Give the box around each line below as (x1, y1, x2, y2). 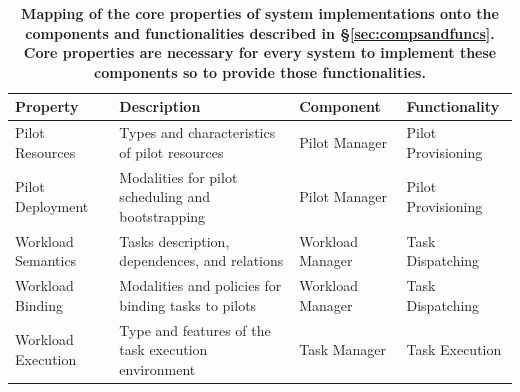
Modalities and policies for (119, 275, 282, 296)
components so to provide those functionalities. (94, 61, 426, 82)
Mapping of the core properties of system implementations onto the (21, 3, 499, 23)
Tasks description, (119, 230, 230, 251)
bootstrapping (119, 205, 206, 226)
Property (15, 96, 79, 117)
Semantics (15, 250, 77, 271)
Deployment (15, 196, 89, 217)
